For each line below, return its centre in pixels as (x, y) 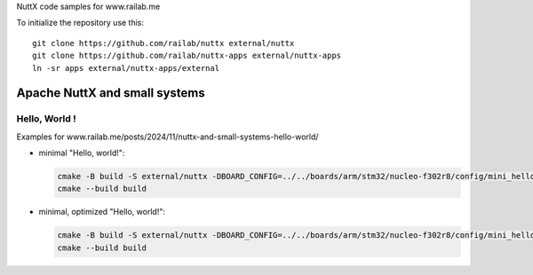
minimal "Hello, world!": (82, 153)
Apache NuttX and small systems (111, 93)
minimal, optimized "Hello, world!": (102, 212)
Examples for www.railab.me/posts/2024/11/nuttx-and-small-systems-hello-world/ (167, 137)
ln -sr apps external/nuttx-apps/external (126, 68)
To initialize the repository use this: (80, 23)
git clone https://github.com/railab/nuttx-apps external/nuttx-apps (187, 56)
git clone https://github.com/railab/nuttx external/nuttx (163, 43)
